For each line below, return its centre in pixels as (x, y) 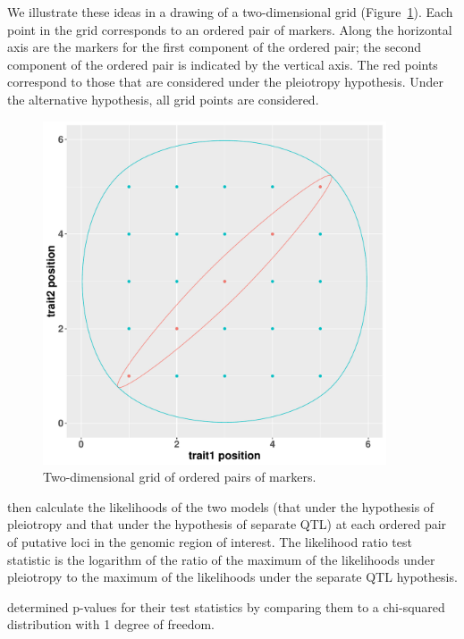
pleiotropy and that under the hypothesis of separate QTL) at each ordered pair (227, 524)
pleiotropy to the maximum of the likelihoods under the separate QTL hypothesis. (232, 577)
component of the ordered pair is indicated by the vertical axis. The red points (223, 64)
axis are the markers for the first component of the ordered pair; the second (214, 47)
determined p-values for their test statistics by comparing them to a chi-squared (226, 606)
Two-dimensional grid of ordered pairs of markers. (180, 477)
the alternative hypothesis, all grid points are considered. (163, 99)
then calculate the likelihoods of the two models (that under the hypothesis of (221, 506)
